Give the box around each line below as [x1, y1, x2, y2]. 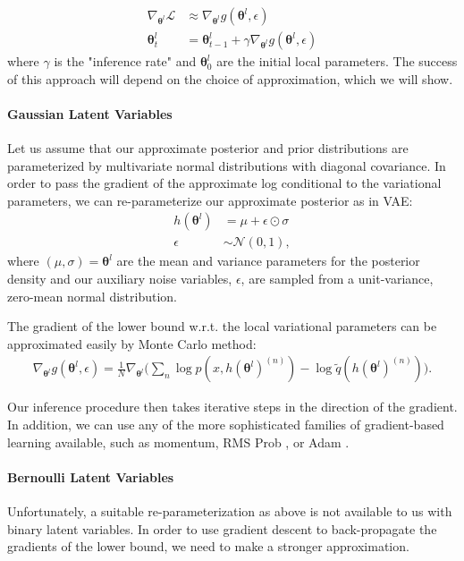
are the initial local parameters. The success [216, 52, 458, 71]
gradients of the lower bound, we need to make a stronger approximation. [7, 537, 409, 556]
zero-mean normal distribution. [7, 286, 177, 305]
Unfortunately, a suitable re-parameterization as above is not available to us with [7, 502, 452, 521]
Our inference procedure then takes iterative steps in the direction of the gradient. [7, 397, 458, 416]
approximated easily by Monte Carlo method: [7, 334, 257, 353]
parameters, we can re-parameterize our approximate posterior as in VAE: [7, 191, 413, 209]
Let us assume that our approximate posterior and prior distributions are [7, 139, 409, 157]
